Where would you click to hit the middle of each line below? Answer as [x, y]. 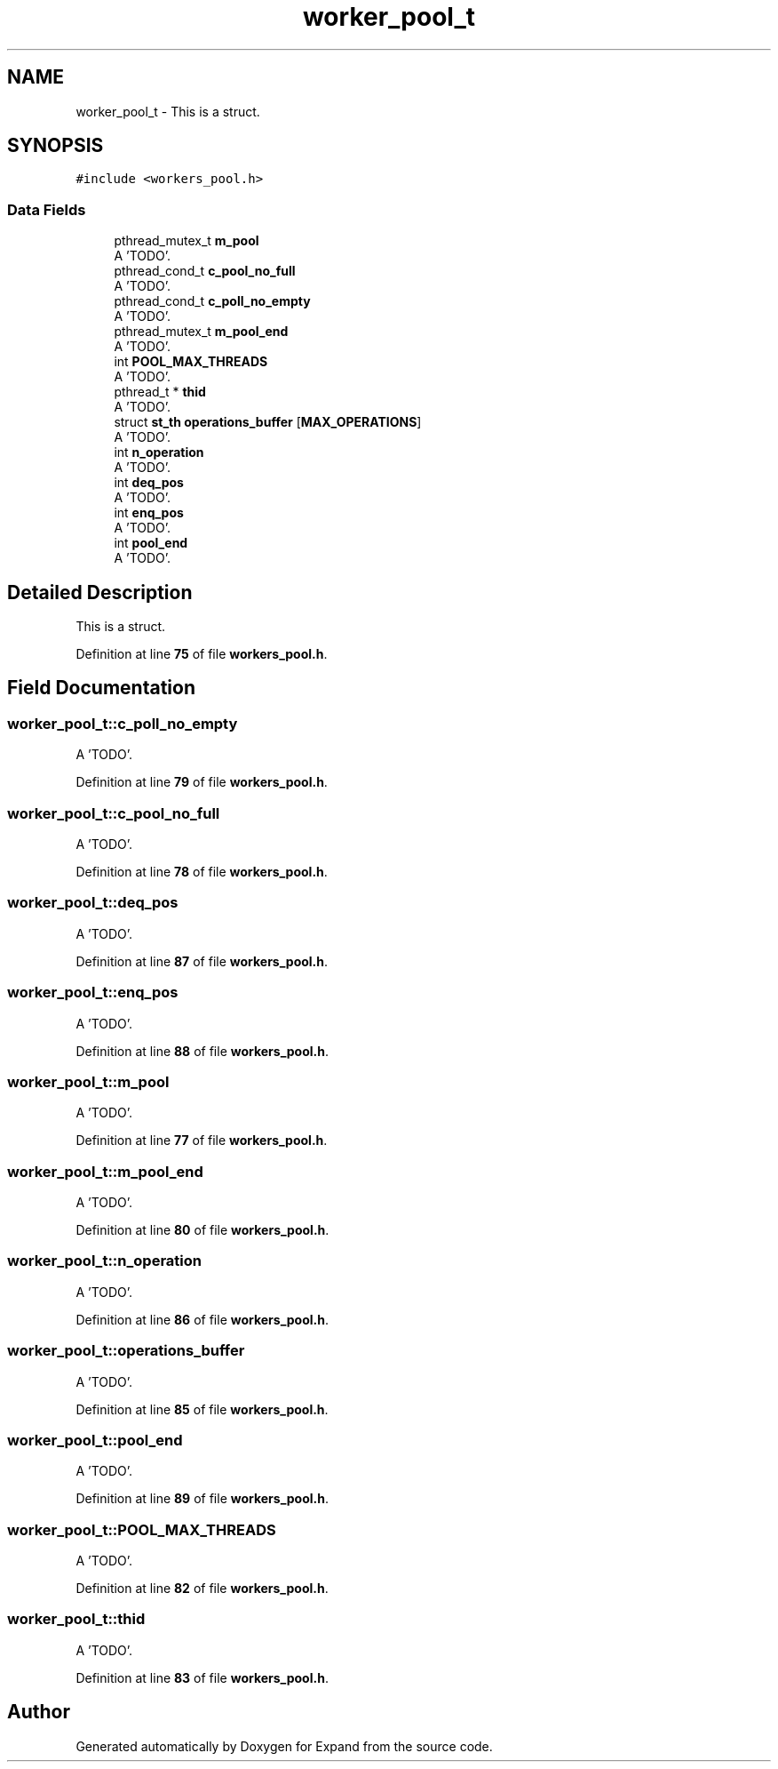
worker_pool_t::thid [76, 1619]
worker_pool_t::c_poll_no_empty [123, 723]
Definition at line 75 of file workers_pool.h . [202, 654]
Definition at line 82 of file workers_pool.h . [202, 1588]
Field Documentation [101, 688]
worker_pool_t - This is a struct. [168, 111]
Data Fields [47, 209]
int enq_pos [149, 513]
